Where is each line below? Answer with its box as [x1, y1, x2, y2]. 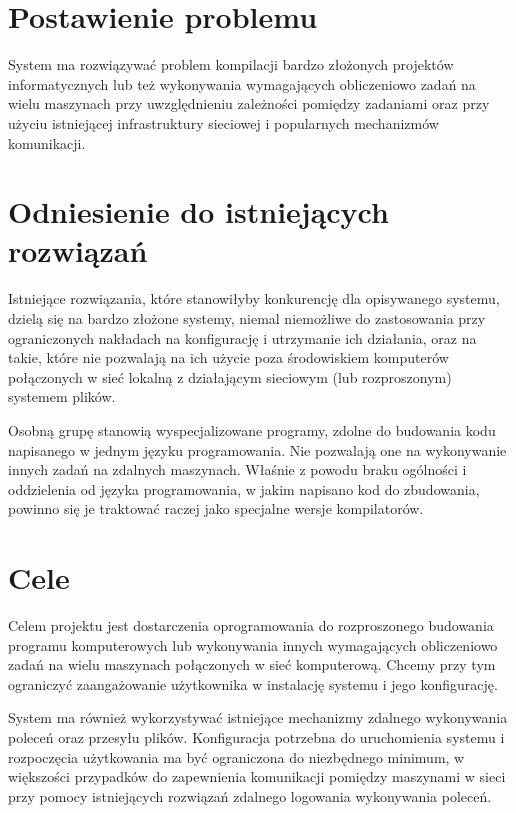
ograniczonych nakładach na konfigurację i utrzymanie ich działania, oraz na [8, 327, 477, 348]
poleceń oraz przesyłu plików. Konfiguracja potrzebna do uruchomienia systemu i [8, 727, 505, 748]
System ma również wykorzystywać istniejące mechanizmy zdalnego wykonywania [8, 707, 508, 728]
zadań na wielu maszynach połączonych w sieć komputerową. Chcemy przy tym [8, 654, 496, 675]
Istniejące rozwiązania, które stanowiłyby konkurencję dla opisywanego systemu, [8, 288, 500, 309]
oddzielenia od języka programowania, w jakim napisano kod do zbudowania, [8, 478, 480, 499]
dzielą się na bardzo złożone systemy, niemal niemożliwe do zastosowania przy [8, 308, 486, 328]
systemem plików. [8, 386, 116, 407]
